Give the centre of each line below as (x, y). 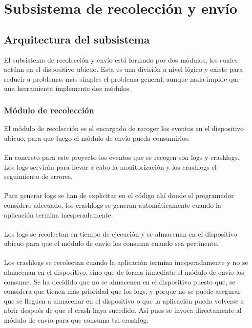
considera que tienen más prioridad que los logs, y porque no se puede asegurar (122, 291)
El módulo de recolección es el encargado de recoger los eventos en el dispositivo (124, 128)
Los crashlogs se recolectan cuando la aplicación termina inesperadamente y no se (126, 262)
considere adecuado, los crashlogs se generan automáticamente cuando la (113, 205)
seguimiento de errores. (38, 176)
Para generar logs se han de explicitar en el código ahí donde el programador (119, 195)
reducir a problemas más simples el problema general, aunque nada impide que (122, 78)
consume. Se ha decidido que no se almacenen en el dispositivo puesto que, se (120, 281)
